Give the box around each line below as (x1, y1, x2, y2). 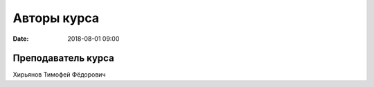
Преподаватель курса (12, 52, 114, 64)
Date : (12, 35, 29, 43)
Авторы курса (12, 10, 100, 26)
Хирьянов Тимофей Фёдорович (12, 70, 106, 79)
